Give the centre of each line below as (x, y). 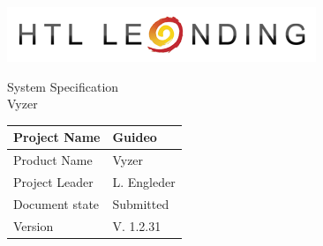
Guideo (135, 137)
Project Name (57, 137)
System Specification (63, 86)
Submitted (141, 203)
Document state (56, 203)
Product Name (53, 160)
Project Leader (53, 181)
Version (34, 225)
